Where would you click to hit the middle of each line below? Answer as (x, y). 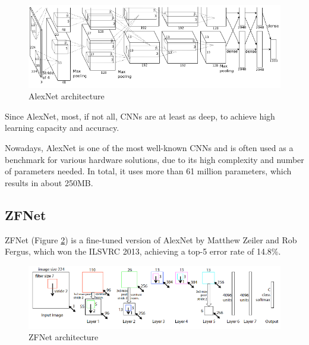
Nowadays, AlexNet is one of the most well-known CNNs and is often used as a (149, 148)
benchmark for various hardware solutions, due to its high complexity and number (154, 159)
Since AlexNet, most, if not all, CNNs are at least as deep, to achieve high (140, 116)
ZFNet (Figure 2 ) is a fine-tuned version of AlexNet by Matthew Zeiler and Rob (151, 239)
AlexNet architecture (67, 96)
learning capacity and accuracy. (62, 128)
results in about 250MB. (49, 182)
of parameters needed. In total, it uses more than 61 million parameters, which (148, 171)
